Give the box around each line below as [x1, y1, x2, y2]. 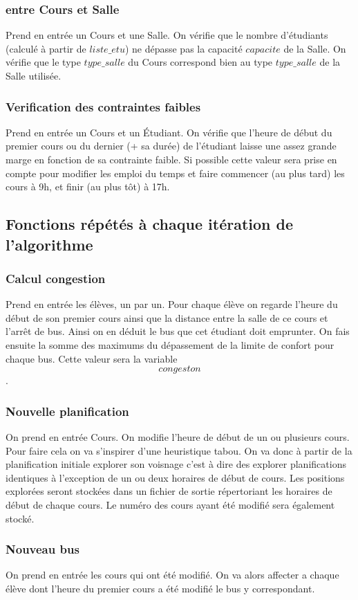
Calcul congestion [6, 269, 106, 287]
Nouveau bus [6, 540, 79, 558]
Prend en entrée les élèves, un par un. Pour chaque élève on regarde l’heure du [6, 297, 338, 311]
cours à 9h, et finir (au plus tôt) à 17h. [6, 179, 170, 194]
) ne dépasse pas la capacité [124, 41, 243, 55]
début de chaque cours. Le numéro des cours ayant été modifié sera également [6, 497, 335, 511]
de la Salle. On [283, 41, 346, 55]
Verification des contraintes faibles [6, 98, 201, 115]
